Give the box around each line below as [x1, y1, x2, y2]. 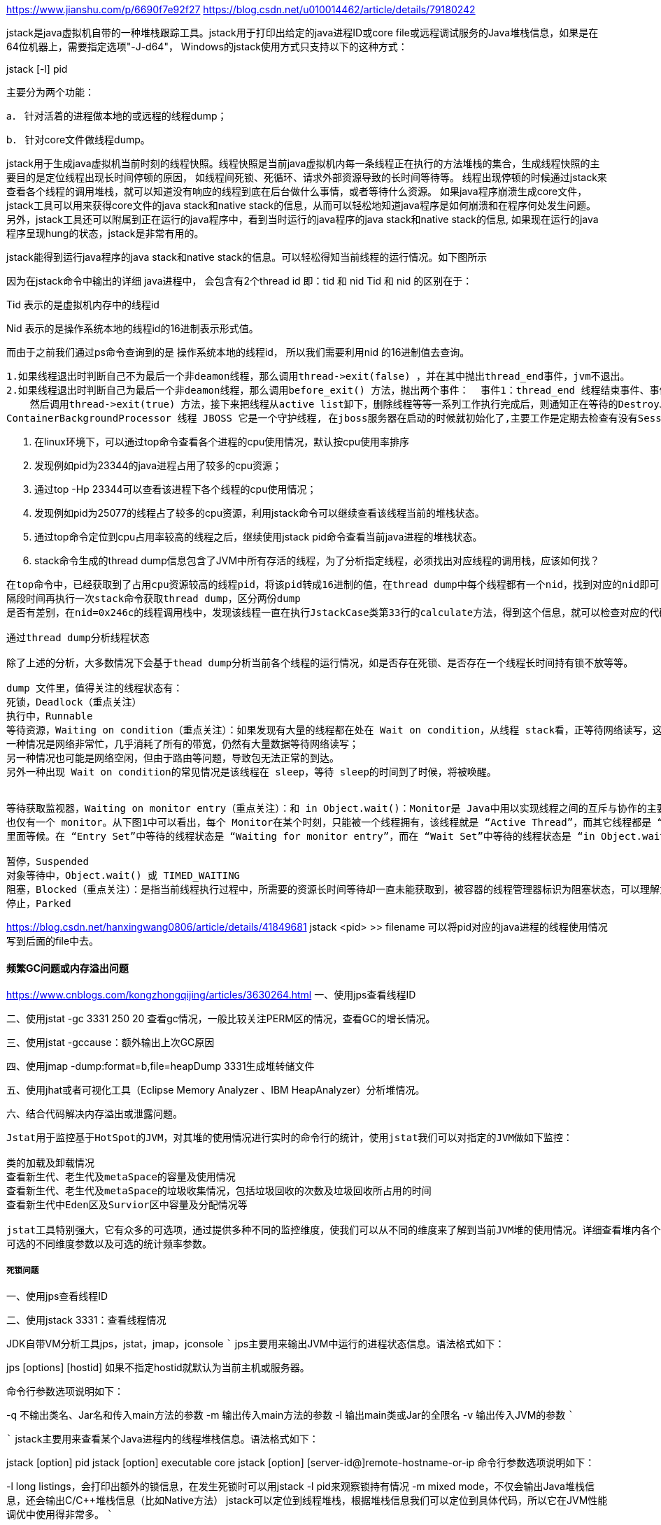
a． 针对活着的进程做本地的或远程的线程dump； [6, 110, 227, 122]
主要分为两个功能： [6, 86, 94, 98]
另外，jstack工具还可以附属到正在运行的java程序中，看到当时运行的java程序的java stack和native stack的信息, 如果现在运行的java [6, 213, 599, 225]
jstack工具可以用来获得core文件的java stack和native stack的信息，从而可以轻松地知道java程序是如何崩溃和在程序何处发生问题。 [6, 199, 596, 211]
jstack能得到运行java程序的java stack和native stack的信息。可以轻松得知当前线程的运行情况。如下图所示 [6, 251, 488, 263]
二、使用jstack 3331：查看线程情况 [6, 1314, 166, 1326]
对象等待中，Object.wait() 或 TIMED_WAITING [6, 870, 241, 881]
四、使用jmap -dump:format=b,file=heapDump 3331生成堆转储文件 [6, 1060, 315, 1073]
